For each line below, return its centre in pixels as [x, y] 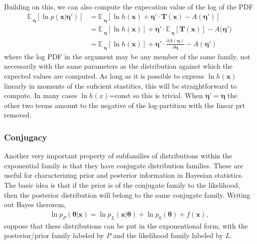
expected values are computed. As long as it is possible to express [104, 76]
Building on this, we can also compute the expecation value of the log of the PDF [129, 6]
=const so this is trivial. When [156, 95]
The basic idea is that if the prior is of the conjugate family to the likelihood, [122, 184]
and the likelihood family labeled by [168, 235]
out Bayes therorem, [35, 204]
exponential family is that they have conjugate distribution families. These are [124, 165]
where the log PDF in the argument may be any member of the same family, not [127, 56]
